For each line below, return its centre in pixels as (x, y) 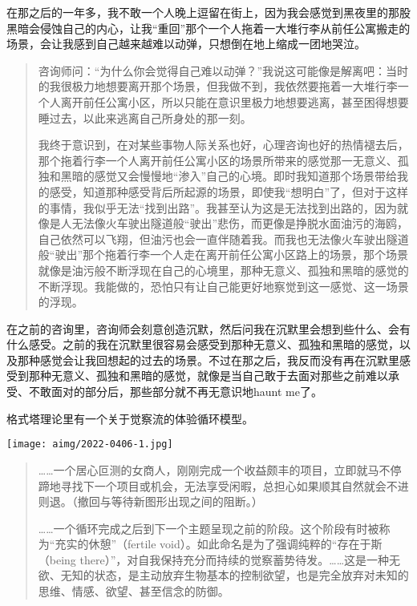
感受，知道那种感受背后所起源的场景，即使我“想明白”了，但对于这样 (229, 191)
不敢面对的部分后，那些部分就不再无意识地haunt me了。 (175, 392)
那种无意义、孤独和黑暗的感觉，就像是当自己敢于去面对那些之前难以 (208, 376)
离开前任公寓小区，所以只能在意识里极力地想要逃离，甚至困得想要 (235, 101)
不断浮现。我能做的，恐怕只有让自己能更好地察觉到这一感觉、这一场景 (223, 286)
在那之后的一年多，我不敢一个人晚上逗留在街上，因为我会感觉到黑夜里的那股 (208, 12)
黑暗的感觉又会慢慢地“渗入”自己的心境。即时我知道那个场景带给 (229, 176)
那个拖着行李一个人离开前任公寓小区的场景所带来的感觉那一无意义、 (218, 160)
